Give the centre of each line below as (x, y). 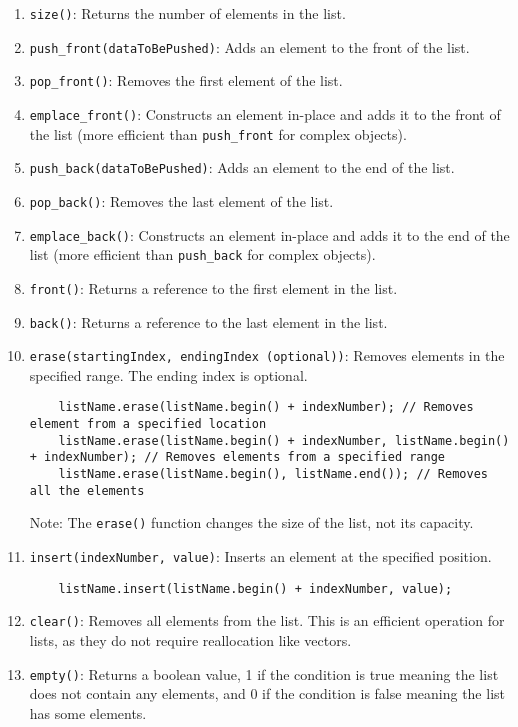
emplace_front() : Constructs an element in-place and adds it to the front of (265, 113)
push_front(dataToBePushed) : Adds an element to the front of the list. (249, 46)
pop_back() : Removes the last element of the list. (181, 200)
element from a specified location (148, 424)
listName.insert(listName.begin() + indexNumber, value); (255, 588)
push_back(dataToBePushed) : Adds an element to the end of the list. (242, 167)
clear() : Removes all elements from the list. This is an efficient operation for (267, 620)
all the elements (87, 490)
